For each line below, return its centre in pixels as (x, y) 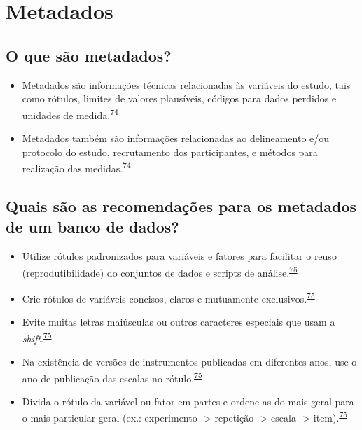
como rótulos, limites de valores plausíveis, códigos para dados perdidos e (179, 98)
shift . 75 (37, 337)
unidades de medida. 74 (70, 113)
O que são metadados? (89, 55)
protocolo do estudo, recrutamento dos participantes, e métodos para (170, 152)
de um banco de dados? (92, 227)
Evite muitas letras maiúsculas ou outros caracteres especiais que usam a (179, 322)
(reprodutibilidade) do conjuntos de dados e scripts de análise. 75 (160, 271)
